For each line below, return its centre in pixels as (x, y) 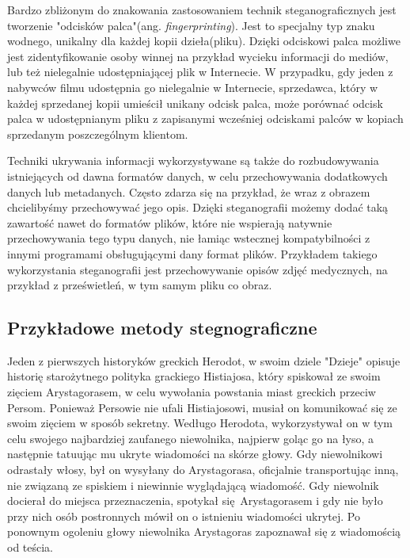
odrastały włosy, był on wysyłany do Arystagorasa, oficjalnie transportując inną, (203, 470)
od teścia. (30, 547)
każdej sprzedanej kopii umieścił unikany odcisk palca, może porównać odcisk (195, 103)
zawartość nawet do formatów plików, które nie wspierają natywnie (170, 222)
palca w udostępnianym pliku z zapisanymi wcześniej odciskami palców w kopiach (205, 118)
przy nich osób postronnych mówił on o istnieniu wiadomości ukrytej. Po (184, 516)
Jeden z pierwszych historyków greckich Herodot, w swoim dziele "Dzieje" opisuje (204, 360)
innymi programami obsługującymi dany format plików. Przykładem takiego (192, 253)
